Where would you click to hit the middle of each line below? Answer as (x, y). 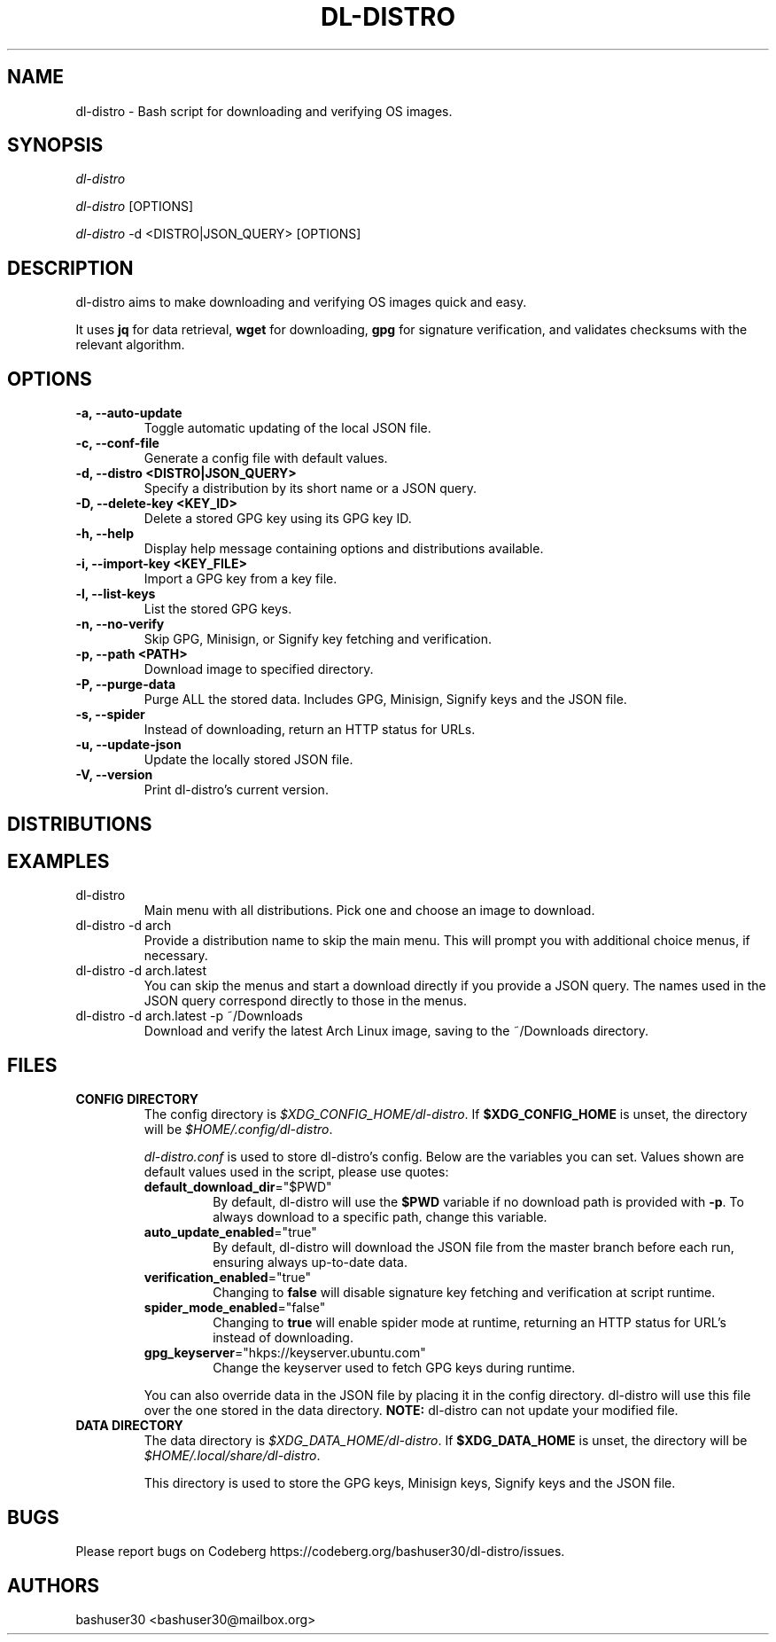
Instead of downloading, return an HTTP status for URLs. (310, 730)
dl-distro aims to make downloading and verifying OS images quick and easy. (301, 302)
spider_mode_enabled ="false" (235, 1308)
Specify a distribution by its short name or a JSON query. (310, 489)
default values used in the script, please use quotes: (296, 1172)
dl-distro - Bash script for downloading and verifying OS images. (264, 111)
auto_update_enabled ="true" (230, 1232)
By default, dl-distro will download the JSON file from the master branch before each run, (473, 1247)
